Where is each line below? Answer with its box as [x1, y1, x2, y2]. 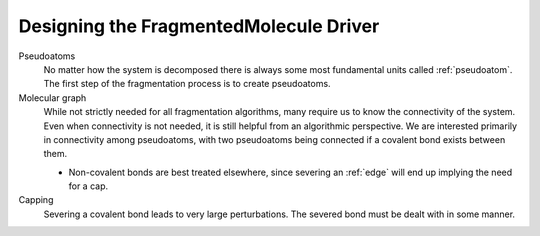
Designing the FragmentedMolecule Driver [18, 15, 380, 37]
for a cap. [68, 180, 109, 192]
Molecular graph [18, 91, 87, 104]
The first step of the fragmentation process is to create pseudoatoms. [43, 78, 331, 90]
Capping [18, 194, 54, 206]
